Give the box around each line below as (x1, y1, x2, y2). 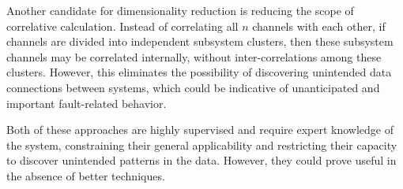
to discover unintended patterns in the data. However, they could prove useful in (6, 152, 397, 169)
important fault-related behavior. (6, 94, 167, 111)
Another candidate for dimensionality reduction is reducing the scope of (6, 2, 354, 18)
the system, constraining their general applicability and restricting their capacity (6, 136, 397, 153)
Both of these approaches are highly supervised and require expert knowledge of (6, 121, 394, 138)
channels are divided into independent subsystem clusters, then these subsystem (6, 33, 394, 50)
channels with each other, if (252, 17, 386, 34)
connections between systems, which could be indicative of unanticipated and (6, 79, 380, 95)
